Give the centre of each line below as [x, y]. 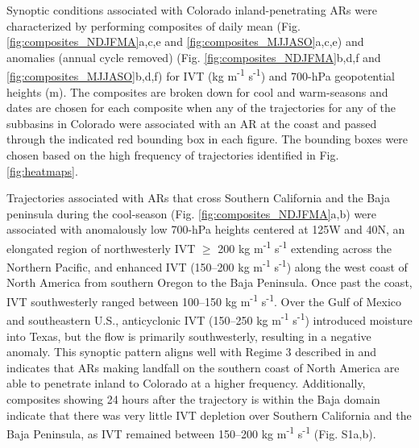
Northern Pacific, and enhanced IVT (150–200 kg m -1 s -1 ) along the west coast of [207, 265]
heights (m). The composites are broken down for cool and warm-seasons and [197, 91]
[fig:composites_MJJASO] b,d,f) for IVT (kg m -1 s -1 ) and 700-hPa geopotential [201, 75]
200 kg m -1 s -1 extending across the [305, 247]
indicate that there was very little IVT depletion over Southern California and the [209, 415]
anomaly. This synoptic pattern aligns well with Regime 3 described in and [192, 352]
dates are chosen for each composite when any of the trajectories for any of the [201, 108]
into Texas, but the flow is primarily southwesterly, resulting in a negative [189, 336]
